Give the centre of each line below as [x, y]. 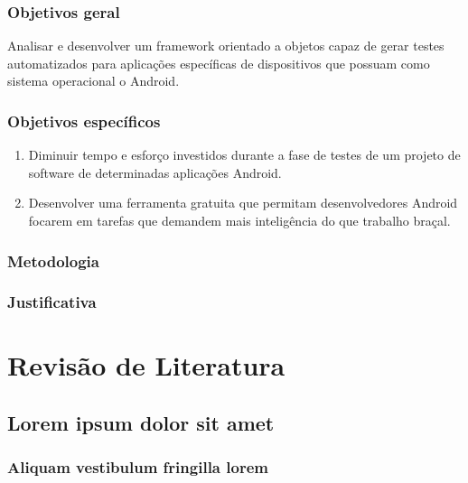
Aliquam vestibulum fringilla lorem [138, 467]
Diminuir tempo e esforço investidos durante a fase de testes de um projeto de [244, 155]
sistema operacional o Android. [94, 81]
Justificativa [52, 302]
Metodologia [53, 260]
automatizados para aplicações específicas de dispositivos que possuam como [219, 63]
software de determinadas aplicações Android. [155, 172]
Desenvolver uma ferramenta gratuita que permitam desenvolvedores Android [243, 203]
